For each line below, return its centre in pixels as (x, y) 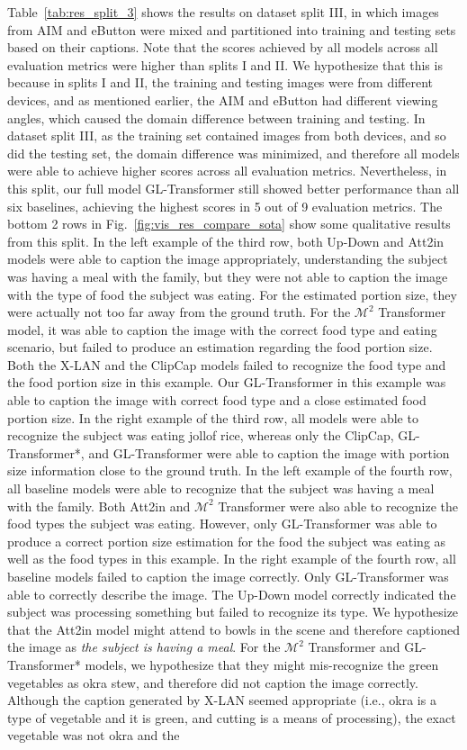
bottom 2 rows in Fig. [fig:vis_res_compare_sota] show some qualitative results (229, 224)
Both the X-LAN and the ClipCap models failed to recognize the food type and (227, 364)
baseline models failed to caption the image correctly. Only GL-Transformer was (228, 576)
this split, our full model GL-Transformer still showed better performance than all (233, 188)
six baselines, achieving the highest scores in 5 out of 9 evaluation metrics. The (225, 206)
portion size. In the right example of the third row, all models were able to (213, 417)
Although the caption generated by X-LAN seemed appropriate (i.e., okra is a (222, 700)
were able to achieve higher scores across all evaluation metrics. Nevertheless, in (227, 171)
